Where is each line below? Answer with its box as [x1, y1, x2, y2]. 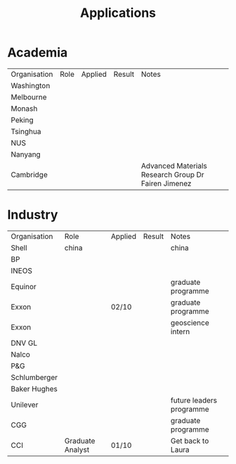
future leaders [171, 395, 218, 405]
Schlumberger [11, 372, 58, 382]
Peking [11, 115, 34, 125]
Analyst [64, 444, 90, 454]
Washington [11, 80, 51, 90]
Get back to [171, 436, 209, 446]
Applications [79, 5, 157, 21]
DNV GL [11, 338, 37, 348]
